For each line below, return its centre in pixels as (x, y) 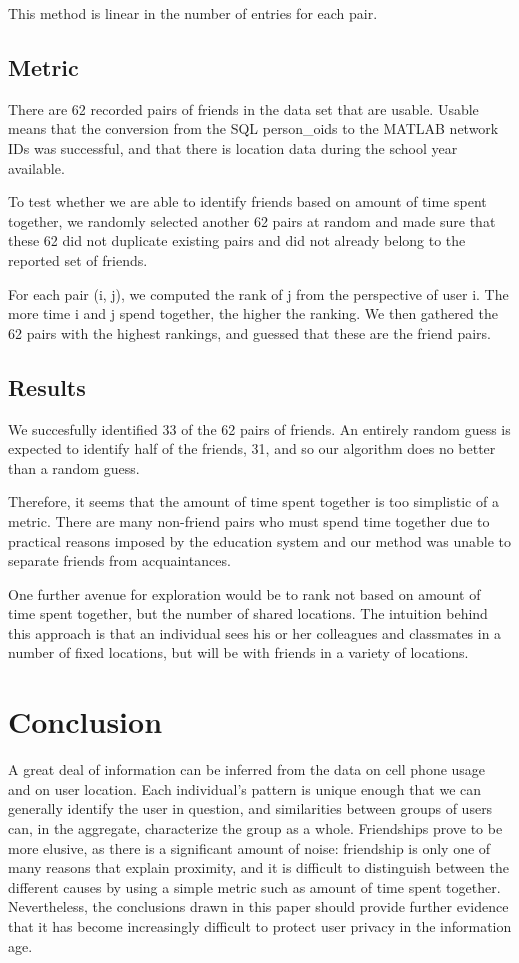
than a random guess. (74, 467)
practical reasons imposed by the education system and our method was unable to (260, 540)
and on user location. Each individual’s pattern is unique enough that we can (245, 788)
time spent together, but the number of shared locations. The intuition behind (248, 613)
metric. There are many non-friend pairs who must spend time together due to (249, 520)
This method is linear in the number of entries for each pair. (193, 13)
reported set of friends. (78, 259)
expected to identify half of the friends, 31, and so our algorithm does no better (252, 448)
